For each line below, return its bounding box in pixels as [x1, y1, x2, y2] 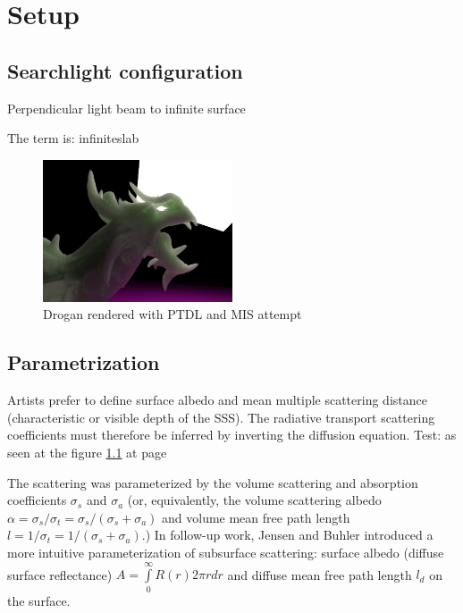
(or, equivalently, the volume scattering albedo [127, 491, 382, 509]
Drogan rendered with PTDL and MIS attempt [43, 305, 302, 323]
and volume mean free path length [162, 508, 350, 526]
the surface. [7, 591, 71, 609]
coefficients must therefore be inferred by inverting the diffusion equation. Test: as [7, 425, 457, 444]
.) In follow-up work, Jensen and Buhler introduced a [141, 525, 434, 544]
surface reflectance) [7, 565, 113, 584]
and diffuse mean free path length [227, 565, 412, 584]
